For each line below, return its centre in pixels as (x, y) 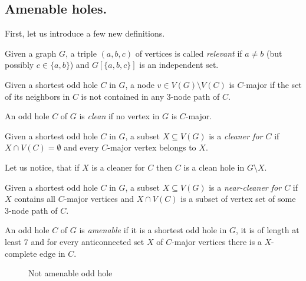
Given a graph (31, 53)
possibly (19, 65)
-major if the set (272, 84)
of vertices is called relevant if (189, 53)
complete (21, 253)
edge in (52, 253)
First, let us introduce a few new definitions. (85, 33)
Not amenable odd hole (70, 273)
